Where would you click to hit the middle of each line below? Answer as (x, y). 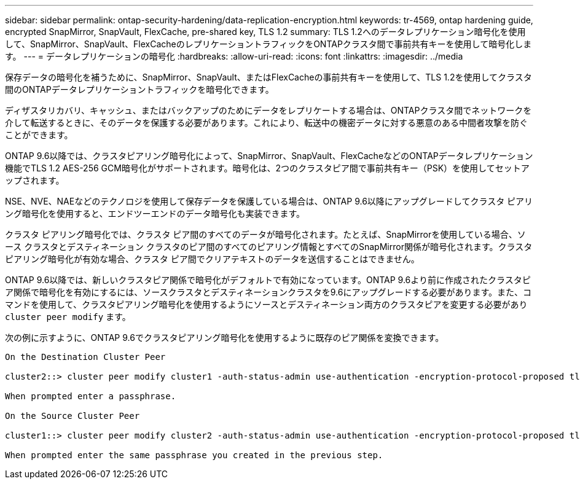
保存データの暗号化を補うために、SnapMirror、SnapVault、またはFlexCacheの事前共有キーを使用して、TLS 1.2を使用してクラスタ (268, 77)
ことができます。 (39, 135)
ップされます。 (35, 180)
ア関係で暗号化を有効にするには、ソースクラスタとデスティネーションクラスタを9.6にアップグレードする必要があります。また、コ (268, 292)
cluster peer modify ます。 (68, 317)
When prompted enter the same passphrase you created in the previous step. (194, 455)
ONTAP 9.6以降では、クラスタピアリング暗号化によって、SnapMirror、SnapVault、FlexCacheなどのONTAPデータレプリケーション (269, 156)
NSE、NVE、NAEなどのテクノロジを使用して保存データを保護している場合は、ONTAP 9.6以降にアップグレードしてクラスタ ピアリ (269, 201)
